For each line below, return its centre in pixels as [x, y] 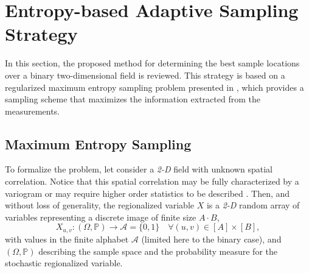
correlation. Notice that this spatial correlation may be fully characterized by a [152, 181]
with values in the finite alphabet [67, 239]
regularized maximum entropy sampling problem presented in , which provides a [154, 87]
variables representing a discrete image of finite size [101, 217]
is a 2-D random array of [253, 205]
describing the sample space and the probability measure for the [158, 251]
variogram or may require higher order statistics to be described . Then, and [148, 193]
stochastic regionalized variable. [64, 263]
